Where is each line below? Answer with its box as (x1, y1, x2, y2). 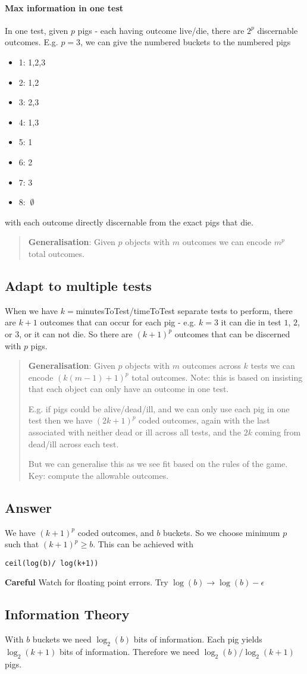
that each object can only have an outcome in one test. (28, 383, 229, 395)
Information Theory (5, 605, 130, 623)
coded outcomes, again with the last (139, 414, 270, 427)
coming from (255, 426, 301, 438)
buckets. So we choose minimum (163, 526, 280, 538)
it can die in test (221, 316, 281, 328)
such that (5, 538, 39, 550)
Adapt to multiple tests (5, 276, 152, 294)
